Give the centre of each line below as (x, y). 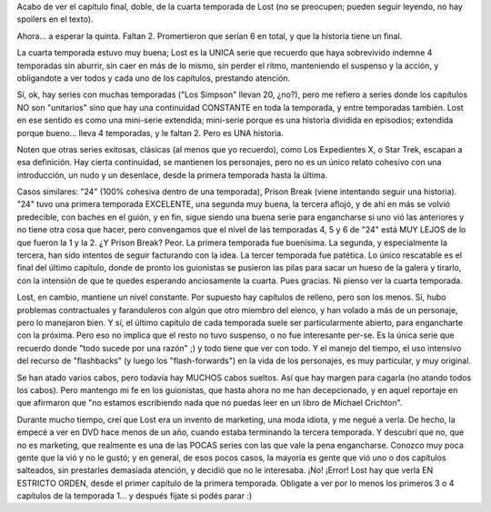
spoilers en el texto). (55, 19)
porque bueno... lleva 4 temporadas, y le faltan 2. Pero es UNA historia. (150, 133)
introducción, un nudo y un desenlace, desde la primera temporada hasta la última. (172, 175)
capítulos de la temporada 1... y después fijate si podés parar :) (135, 496)
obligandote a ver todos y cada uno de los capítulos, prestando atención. (154, 78)
